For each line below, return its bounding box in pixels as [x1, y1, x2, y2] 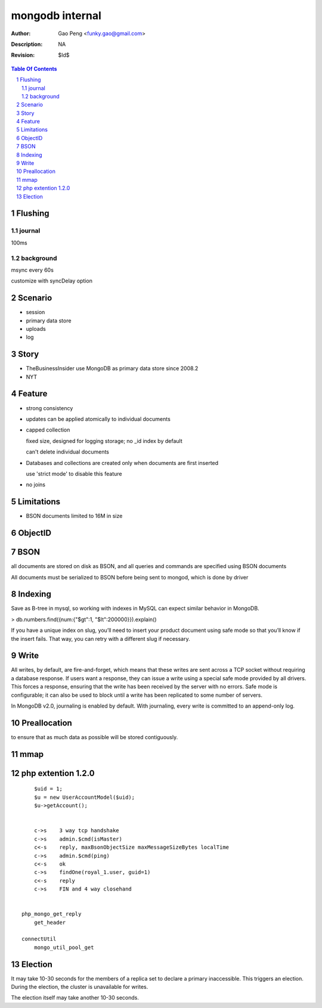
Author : [11, 30, 31, 37]
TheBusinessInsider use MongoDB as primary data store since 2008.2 [26, 365, 199, 372]
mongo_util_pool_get [33, 944, 94, 951]
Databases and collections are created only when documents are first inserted [26, 459, 219, 466]
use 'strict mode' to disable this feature [26, 470, 122, 477]
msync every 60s [11, 266, 54, 274]
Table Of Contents [11, 65, 57, 72]
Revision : [11, 51, 35, 59]
